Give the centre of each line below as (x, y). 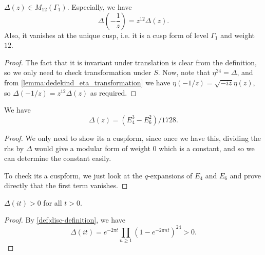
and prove (245, 175)
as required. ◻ (113, 92)
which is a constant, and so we (207, 148)
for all (53, 202)
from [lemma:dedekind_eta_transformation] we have (87, 82)
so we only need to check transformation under (78, 72)
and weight (238, 35)
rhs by (14, 148)
